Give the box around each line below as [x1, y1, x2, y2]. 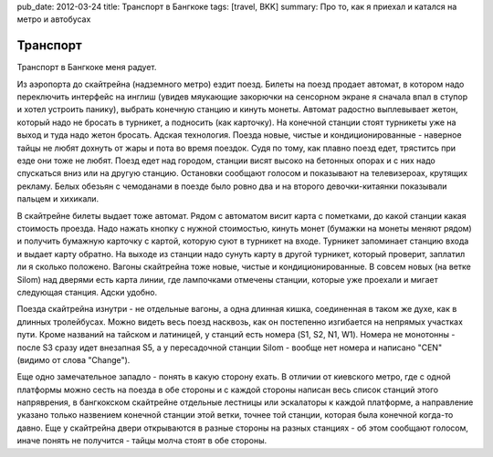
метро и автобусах [16, 14, 91, 25]
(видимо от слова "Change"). [16, 354, 131, 365]
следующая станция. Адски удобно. [16, 286, 158, 297]
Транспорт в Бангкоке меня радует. [16, 62, 157, 73]
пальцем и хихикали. [16, 193, 100, 204]
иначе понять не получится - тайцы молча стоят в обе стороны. [16, 435, 267, 446]
